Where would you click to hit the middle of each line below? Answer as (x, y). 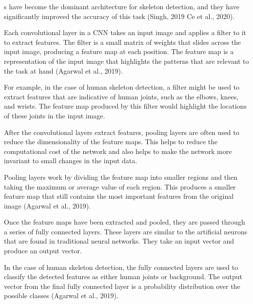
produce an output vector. (43, 251)
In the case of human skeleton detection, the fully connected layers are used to (121, 267)
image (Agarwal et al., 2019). (48, 205)
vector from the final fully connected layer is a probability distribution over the (122, 286)
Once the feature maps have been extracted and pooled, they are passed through (125, 222)
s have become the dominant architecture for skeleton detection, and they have (122, 6)
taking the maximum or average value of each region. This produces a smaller (120, 186)
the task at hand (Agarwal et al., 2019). (63, 70)
